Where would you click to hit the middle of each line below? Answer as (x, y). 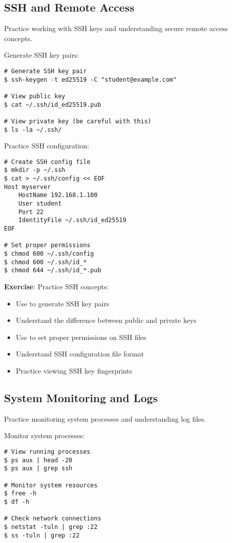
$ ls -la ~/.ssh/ (33, 130)
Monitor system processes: (44, 435)
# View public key (35, 96)
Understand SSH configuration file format (80, 354)
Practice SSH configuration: (47, 146)
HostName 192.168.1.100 (58, 195)
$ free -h (20, 494)
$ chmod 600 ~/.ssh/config (49, 254)
